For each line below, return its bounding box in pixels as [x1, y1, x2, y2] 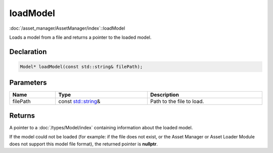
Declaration [9, 47, 47, 56]
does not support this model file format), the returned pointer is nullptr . [9, 141, 158, 147]
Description [150, 91, 179, 98]
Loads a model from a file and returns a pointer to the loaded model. [9, 34, 152, 40]
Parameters [9, 79, 47, 87]
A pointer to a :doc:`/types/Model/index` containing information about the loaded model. [9, 124, 193, 130]
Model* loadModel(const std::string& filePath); [20, 63, 143, 69]
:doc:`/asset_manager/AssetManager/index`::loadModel [9, 25, 125, 31]
